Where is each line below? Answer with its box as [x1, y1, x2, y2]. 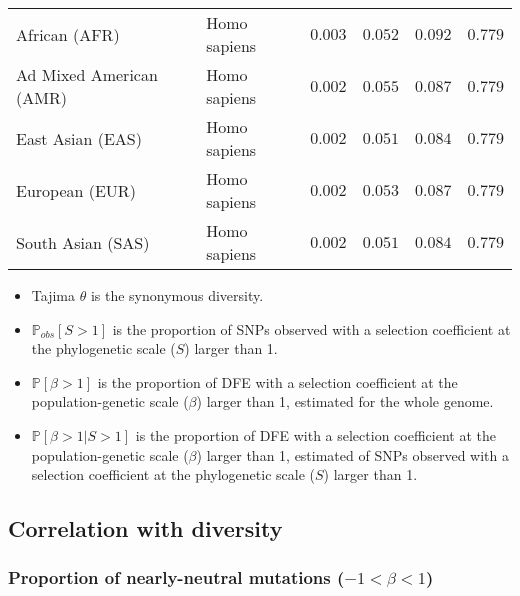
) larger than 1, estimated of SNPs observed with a [196, 444, 509, 465]
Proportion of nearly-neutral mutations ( [8, 565, 345, 590]
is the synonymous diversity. [90, 285, 264, 305]
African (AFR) [16, 22, 120, 46]
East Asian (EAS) [16, 126, 142, 150]
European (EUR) [16, 178, 136, 202]
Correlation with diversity [8, 513, 283, 544]
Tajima [31, 285, 75, 305]
